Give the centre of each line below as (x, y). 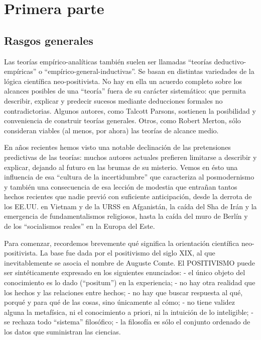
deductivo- (230, 61)
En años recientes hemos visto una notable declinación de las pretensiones (117, 147)
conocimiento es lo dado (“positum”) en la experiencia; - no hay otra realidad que (130, 282)
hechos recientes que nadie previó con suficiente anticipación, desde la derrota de (128, 196)
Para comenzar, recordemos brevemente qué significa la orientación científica (122, 243)
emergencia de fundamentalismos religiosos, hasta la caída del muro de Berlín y (126, 216)
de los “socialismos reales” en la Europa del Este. (80, 226)
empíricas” (20, 71)
